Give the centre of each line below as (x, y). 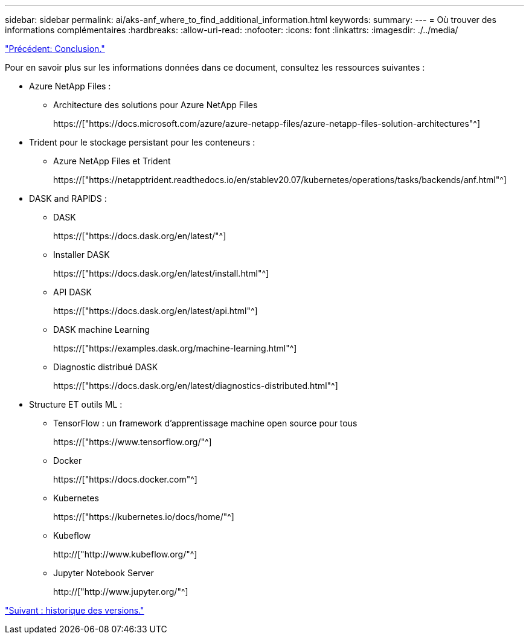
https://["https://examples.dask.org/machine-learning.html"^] (175, 348)
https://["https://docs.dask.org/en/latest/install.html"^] (161, 273)
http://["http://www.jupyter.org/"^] (121, 592)
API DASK (72, 292)
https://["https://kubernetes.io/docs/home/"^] (144, 517)
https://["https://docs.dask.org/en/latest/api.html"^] (155, 311)
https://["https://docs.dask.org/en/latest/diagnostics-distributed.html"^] (196, 386)
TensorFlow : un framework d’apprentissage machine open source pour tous (205, 423)
